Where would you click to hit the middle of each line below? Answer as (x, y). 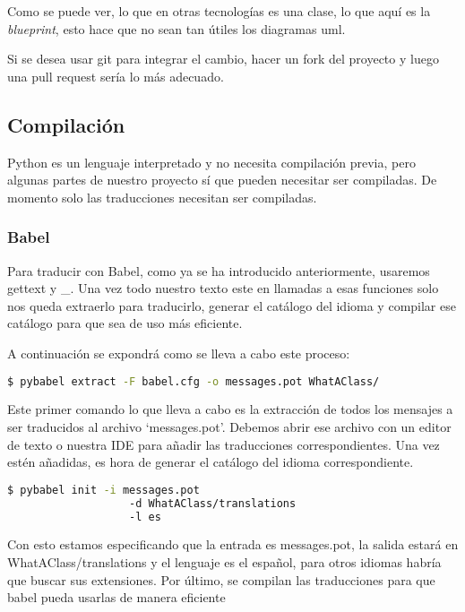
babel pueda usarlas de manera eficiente (116, 597)
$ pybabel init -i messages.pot (103, 490)
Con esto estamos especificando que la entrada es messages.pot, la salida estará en (233, 544)
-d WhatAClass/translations (213, 503)
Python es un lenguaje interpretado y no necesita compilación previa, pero (211, 162)
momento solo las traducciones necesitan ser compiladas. (162, 197)
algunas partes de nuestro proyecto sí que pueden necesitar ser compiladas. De (222, 180)
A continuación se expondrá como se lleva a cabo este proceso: (179, 353)
